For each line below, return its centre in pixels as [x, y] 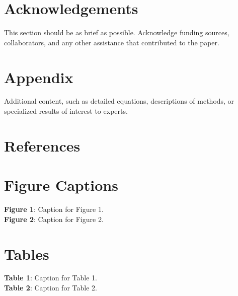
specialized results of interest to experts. [66, 111]
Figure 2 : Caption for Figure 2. [54, 219]
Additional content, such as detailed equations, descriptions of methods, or [119, 101]
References [42, 145]
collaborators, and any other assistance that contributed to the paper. [112, 42]
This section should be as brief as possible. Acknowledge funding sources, [117, 32]
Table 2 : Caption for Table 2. [51, 288]
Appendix [39, 77]
